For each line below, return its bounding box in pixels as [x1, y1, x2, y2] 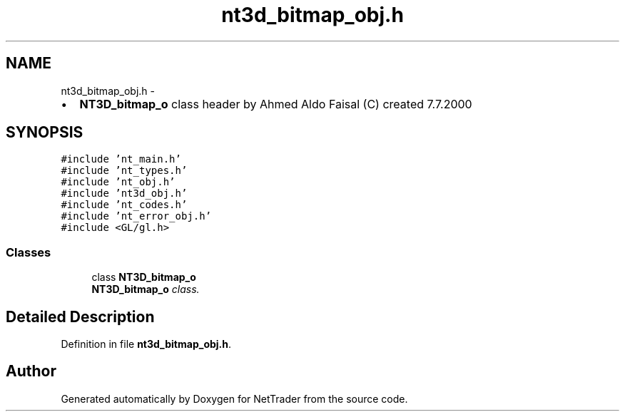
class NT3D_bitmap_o [91, 271, 196, 284]
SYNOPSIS [6, 123, 83, 142]
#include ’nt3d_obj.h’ [61, 187, 188, 200]
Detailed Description [6, 307, 155, 326]
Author [6, 362, 56, 381]
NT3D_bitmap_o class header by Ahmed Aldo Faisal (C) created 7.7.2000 [79, 96, 472, 111]
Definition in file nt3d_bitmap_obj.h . [61, 338, 232, 351]
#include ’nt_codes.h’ [61, 199, 188, 211]
